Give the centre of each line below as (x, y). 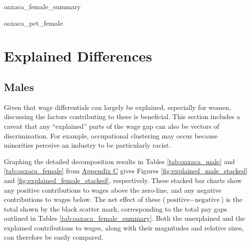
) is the (232, 199)
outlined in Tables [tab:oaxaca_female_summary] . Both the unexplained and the (125, 218)
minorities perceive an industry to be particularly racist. (87, 145)
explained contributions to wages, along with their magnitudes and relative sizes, (124, 227)
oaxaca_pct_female (33, 23)
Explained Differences (78, 56)
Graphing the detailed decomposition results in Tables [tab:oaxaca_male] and (119, 161)
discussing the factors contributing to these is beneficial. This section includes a (122, 116)
